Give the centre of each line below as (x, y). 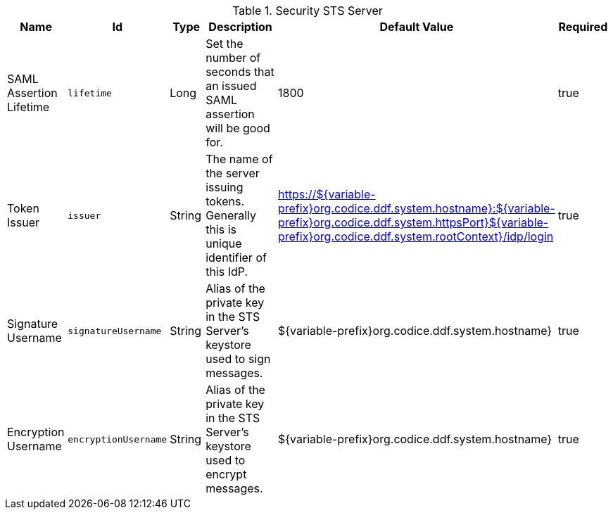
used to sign (238, 359)
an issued (231, 86)
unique (224, 243)
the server (233, 173)
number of (233, 58)
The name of (239, 159)
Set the (225, 44)
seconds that (240, 72)
